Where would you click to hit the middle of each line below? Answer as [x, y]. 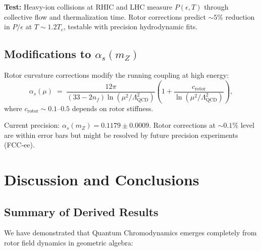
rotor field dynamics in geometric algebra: [69, 243]
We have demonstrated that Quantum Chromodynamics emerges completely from [130, 233]
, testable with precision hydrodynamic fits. [130, 27]
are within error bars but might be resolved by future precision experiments [121, 135]
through [216, 7]
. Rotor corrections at [182, 125]
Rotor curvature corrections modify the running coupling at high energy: [117, 74]
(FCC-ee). [19, 145]
